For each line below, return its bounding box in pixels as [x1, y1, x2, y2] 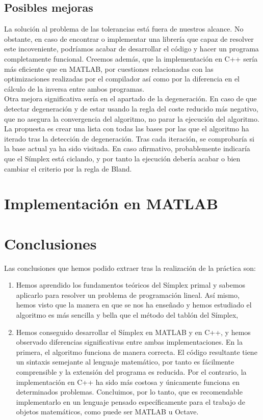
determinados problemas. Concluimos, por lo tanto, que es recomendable [16, 386, 243, 397]
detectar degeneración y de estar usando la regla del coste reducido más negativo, [4, 103, 258, 114]
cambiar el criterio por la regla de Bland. [4, 163, 132, 174]
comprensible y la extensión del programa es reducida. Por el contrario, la [16, 366, 247, 377]
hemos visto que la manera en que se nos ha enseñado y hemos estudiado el [16, 299, 252, 310]
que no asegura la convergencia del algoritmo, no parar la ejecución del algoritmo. [4, 113, 259, 124]
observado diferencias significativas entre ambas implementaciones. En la [16, 337, 243, 347]
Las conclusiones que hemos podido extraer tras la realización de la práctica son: [4, 262, 256, 273]
